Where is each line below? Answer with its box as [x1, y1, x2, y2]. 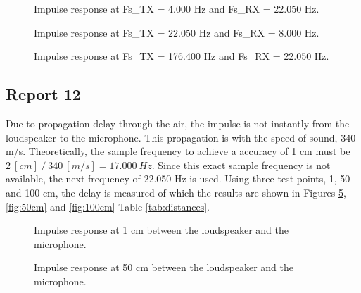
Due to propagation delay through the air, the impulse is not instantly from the [6, 116, 350, 130]
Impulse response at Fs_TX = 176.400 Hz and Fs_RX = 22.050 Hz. [34, 49, 329, 63]
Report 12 [6, 83, 81, 105]
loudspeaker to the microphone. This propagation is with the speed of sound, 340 [6, 130, 356, 144]
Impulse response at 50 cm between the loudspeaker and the [34, 260, 294, 275]
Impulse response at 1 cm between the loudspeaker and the [34, 223, 289, 237]
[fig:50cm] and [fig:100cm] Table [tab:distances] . [6, 199, 210, 213]
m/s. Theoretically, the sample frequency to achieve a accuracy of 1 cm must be [6, 144, 350, 158]
